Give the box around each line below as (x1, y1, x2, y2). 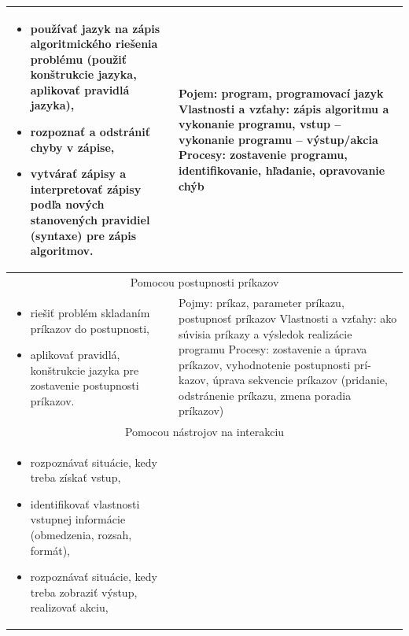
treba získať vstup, (30, 469, 121, 486)
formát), (30, 542, 71, 558)
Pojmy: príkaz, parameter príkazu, (179, 294, 345, 311)
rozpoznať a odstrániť (30, 124, 151, 140)
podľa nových (30, 196, 105, 213)
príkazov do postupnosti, (30, 320, 149, 336)
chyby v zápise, (30, 139, 115, 155)
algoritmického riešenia (30, 35, 158, 52)
